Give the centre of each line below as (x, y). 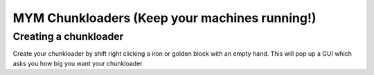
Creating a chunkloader (68, 36)
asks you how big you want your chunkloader (78, 63)
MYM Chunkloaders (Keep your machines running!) (164, 18)
